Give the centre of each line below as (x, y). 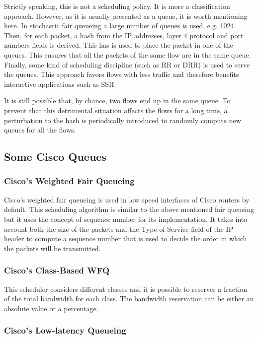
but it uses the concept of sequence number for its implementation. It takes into (126, 219)
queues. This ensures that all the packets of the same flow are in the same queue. (128, 54)
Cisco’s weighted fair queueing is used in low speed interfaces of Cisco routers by (127, 199)
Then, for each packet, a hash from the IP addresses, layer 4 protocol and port (124, 35)
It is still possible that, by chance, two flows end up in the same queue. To (117, 101)
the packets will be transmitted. (52, 248)
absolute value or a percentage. (51, 308)
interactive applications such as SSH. (60, 84)
